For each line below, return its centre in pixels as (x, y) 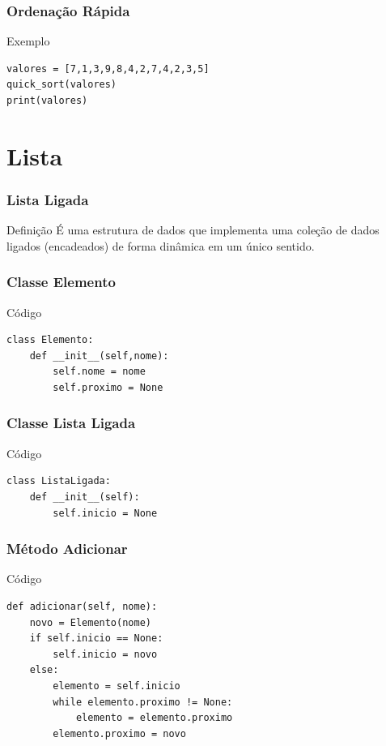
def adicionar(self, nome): (82, 606)
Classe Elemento (61, 282)
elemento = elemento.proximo (154, 718)
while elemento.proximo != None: (143, 702)
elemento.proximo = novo (119, 733)
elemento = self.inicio (117, 686)
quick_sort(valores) (62, 85)
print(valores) (47, 101)
